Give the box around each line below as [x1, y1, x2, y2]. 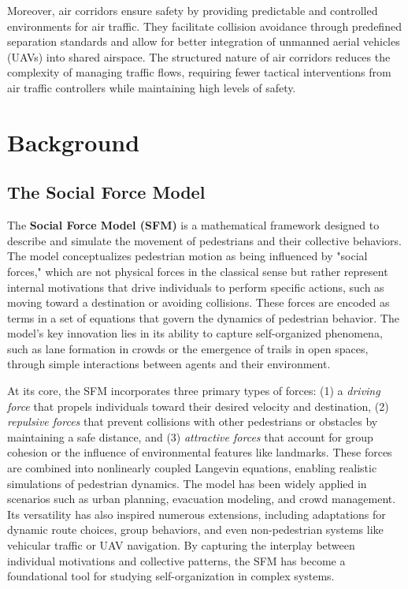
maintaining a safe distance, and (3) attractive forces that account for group [7, 428, 373, 445]
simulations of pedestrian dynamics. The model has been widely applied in [7, 475, 367, 491]
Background [7, 125, 140, 158]
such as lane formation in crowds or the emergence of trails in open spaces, [7, 340, 369, 356]
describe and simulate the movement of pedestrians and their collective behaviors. [7, 232, 402, 248]
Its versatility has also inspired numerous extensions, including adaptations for [7, 505, 386, 522]
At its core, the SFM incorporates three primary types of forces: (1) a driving [7, 382, 380, 399]
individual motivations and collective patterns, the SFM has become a [7, 552, 346, 568]
